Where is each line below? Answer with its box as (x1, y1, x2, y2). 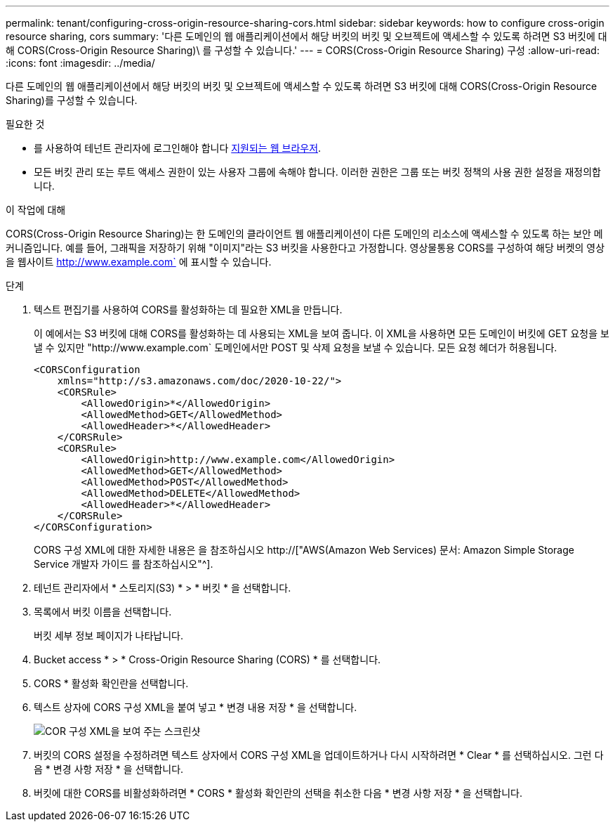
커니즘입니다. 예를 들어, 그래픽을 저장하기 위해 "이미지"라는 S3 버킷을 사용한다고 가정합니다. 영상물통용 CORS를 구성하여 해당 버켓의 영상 (6, 242, 605, 254)
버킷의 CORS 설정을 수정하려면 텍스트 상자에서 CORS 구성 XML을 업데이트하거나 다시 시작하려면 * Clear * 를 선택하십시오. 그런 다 (34, 749, 604, 761)
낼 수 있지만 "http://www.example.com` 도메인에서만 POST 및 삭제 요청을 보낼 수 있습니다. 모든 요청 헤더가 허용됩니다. (34, 341, 557, 353)
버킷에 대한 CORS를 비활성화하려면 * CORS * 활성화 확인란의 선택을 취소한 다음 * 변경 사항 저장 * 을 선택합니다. (34, 787, 523, 799)
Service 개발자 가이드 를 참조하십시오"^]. (34, 558, 213, 570)
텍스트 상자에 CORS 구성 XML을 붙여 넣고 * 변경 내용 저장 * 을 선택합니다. (34, 701, 357, 713)
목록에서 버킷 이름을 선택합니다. (34, 606, 172, 618)
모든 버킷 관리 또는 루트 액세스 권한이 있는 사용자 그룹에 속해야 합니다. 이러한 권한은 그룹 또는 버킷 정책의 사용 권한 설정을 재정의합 (34, 166, 601, 178)
